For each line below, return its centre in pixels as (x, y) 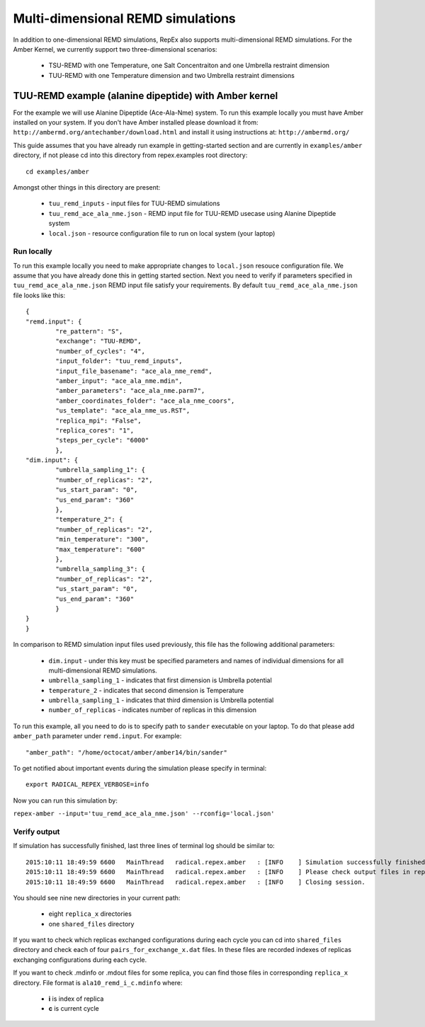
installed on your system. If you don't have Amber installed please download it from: (136, 122)
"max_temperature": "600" (100, 549)
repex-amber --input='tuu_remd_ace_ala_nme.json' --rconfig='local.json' (144, 814)
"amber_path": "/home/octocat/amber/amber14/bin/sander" (127, 752)
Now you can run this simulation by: (66, 801)
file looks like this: (39, 295)
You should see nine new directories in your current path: (97, 897)
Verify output (36, 832)
